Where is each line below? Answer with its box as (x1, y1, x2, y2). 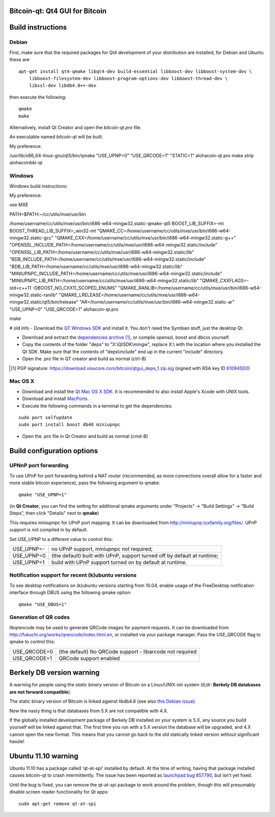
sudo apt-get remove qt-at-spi (18, 801, 97, 806)
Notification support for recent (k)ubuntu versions (9, 572, 137, 579)
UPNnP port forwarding (9, 462, 69, 469)
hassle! (9, 738, 25, 745)
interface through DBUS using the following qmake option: (9, 589, 132, 596)
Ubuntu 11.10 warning (9, 752, 78, 760)
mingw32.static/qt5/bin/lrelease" (9, 299, 78, 305)
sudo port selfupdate (18, 414, 72, 420)
